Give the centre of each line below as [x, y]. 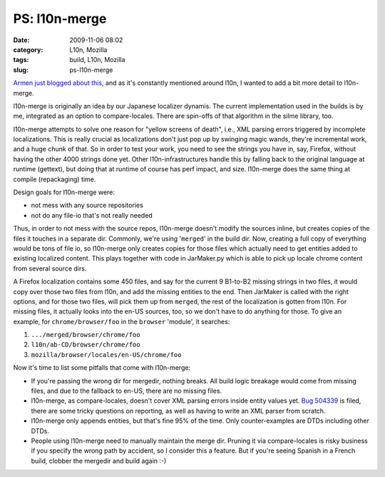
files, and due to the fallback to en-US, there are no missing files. [127, 391]
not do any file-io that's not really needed [92, 215]
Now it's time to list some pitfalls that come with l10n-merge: [102, 368]
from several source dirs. [50, 268]
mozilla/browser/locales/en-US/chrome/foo [106, 355]
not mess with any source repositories [87, 205]
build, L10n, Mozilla [97, 60]
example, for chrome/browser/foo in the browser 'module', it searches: [122, 321]
